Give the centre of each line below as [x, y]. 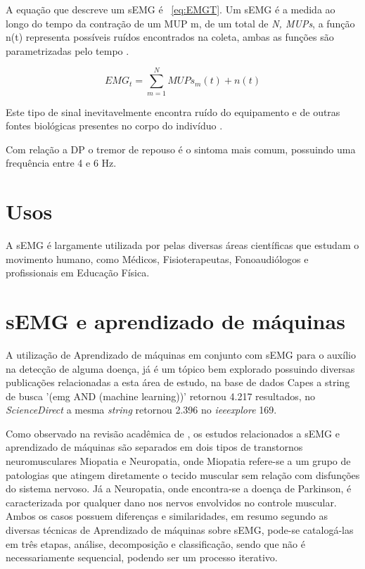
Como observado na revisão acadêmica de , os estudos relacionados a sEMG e [173, 433]
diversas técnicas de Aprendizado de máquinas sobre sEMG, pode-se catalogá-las [180, 530]
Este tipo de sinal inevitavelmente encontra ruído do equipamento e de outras [173, 111]
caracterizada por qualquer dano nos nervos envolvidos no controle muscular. [171, 502]
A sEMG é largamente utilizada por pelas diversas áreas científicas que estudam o [182, 245]
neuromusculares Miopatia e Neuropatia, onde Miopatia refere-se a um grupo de [178, 461]
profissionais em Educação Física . [78, 273]
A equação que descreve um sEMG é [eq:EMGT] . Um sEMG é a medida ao [171, 9]
